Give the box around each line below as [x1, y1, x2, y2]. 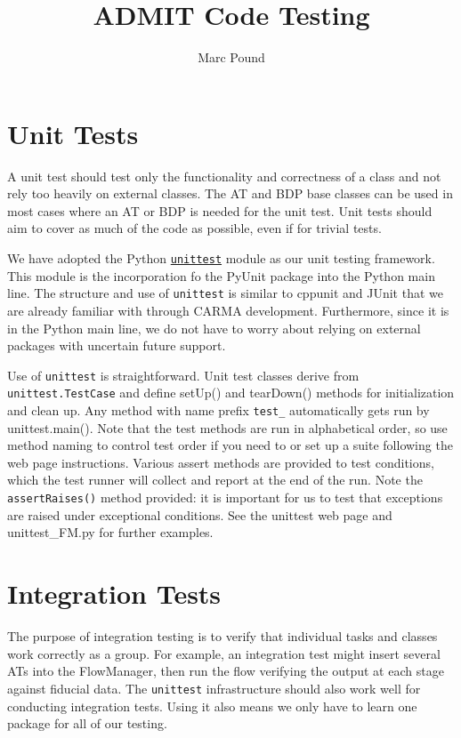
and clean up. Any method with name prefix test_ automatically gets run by [7, 401, 430, 420]
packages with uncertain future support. [7, 336, 226, 355]
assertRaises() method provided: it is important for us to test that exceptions [7, 488, 443, 507]
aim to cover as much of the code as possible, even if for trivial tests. [7, 219, 382, 237]
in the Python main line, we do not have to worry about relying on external [7, 318, 421, 337]
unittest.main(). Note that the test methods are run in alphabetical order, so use [7, 418, 448, 437]
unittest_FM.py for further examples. [7, 523, 214, 541]
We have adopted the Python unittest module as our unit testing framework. [7, 249, 435, 268]
